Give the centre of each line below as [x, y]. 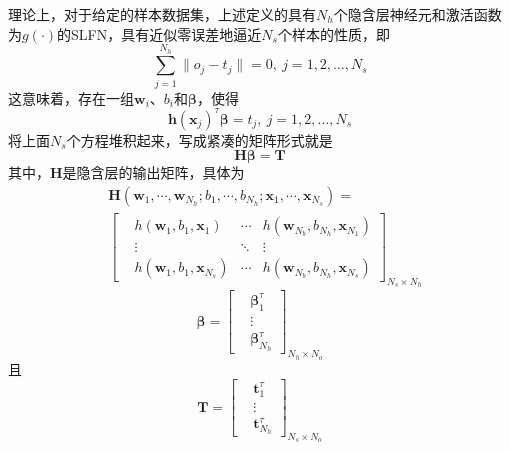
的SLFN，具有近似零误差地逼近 [159, 33]
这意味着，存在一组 [71, 97]
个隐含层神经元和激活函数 [417, 14]
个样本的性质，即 [333, 33]
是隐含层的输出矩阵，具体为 [153, 172]
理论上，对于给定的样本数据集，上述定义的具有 [162, 14]
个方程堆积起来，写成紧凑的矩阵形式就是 [199, 139]
